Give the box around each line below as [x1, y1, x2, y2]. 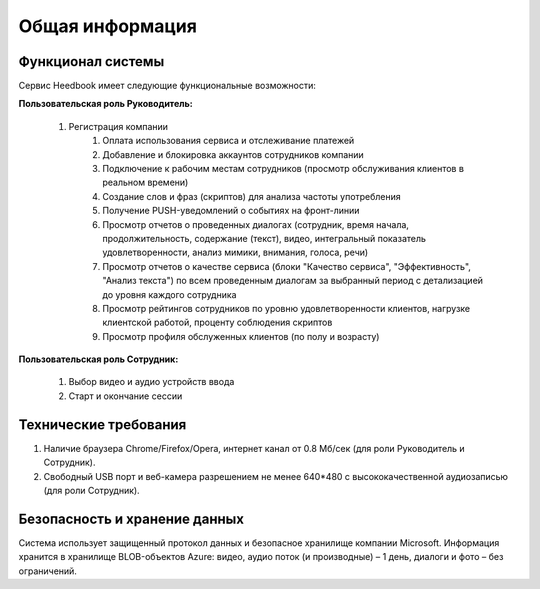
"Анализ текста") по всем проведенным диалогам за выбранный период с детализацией [102, 275, 484, 287]
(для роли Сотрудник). [43, 484, 140, 496]
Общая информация [18, 15, 197, 37]
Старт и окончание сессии [68, 390, 183, 402]
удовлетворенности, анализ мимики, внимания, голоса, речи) [102, 246, 369, 259]
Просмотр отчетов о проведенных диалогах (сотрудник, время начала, [102, 218, 410, 230]
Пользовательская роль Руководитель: [18, 98, 194, 110]
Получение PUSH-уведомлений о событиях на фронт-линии [102, 205, 360, 217]
